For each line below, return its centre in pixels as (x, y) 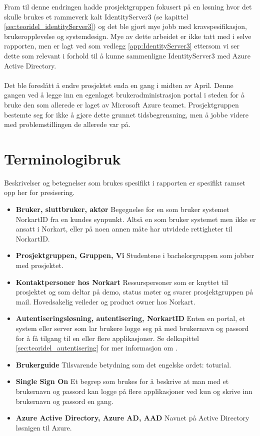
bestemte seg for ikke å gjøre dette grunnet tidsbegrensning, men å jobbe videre (126, 114)
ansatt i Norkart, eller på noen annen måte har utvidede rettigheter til (124, 229)
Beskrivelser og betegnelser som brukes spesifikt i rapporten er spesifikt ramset (125, 182)
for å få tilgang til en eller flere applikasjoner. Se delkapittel (107, 338)
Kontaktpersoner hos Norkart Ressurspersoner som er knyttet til (122, 282)
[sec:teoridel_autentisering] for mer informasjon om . (96, 348)
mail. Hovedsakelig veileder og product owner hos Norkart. (105, 301)
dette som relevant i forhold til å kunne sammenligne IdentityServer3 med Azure (127, 55)
